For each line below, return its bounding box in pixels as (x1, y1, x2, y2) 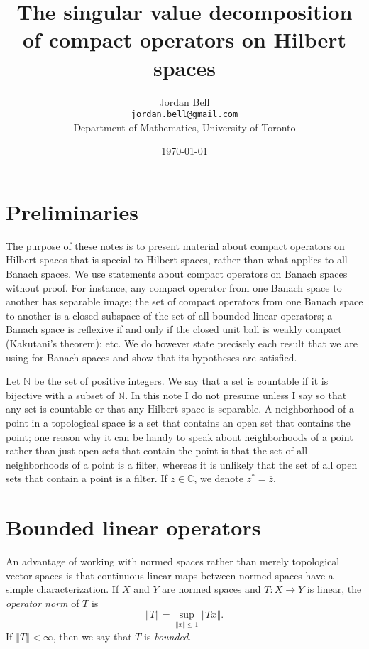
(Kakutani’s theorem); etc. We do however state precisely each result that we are (6, 336, 358, 351)
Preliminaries (6, 197, 138, 226)
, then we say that (53, 628, 132, 643)
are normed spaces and (162, 582, 261, 596)
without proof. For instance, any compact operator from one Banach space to (6, 280, 342, 295)
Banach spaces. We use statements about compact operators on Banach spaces (6, 266, 348, 281)
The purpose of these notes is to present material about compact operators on (6, 238, 345, 253)
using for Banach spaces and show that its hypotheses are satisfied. (6, 349, 297, 364)
